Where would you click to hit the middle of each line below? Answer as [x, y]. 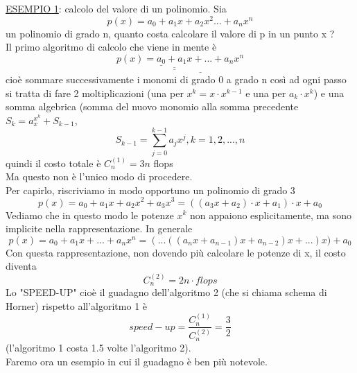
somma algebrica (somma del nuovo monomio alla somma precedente [152, 106]
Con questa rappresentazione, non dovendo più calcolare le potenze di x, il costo [176, 252]
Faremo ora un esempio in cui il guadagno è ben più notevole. [137, 361]
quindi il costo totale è [53, 163]
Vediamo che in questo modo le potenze [90, 215]
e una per [266, 93]
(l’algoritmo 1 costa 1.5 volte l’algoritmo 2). [98, 348]
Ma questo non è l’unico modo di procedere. [99, 176]
